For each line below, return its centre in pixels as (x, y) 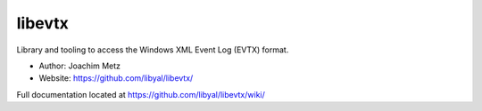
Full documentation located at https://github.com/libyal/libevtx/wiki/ (141, 94)
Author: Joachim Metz (79, 66)
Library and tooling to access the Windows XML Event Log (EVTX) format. (153, 50)
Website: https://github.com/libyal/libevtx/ (116, 78)
